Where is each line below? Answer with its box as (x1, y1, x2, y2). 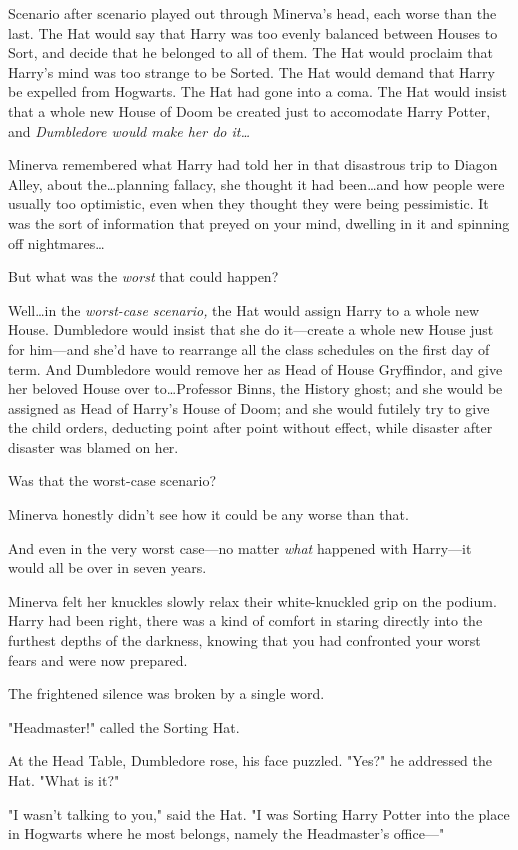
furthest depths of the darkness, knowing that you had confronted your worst (8, 630, 481, 651)
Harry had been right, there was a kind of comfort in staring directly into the (8, 610, 483, 631)
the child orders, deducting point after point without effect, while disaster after (8, 417, 493, 438)
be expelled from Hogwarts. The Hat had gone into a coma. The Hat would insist (8, 81, 507, 102)
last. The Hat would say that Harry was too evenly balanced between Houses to (8, 22, 498, 43)
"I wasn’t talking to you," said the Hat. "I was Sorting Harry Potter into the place (8, 803, 510, 824)
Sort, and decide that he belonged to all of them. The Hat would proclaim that (8, 42, 494, 63)
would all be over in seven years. (8, 557, 207, 578)
